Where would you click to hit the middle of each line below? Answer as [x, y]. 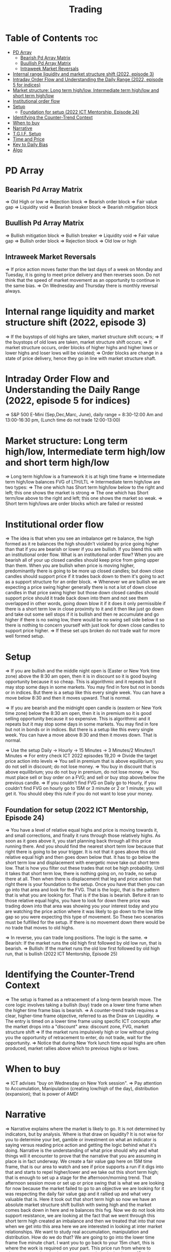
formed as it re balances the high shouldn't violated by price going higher [82, 544]
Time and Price [28, 139]
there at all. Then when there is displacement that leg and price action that [83, 879]
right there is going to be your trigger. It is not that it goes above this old [81, 852]
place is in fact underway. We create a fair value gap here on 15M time [79, 1161]
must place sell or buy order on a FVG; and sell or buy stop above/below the [85, 778]
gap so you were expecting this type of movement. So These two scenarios [84, 917]
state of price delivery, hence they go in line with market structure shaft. [81, 358]
